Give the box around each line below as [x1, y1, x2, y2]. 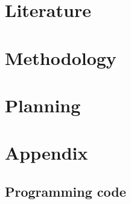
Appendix [5, 140, 88, 165]
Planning [5, 92, 81, 117]
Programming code [5, 182, 126, 200]
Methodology [5, 45, 117, 70]
